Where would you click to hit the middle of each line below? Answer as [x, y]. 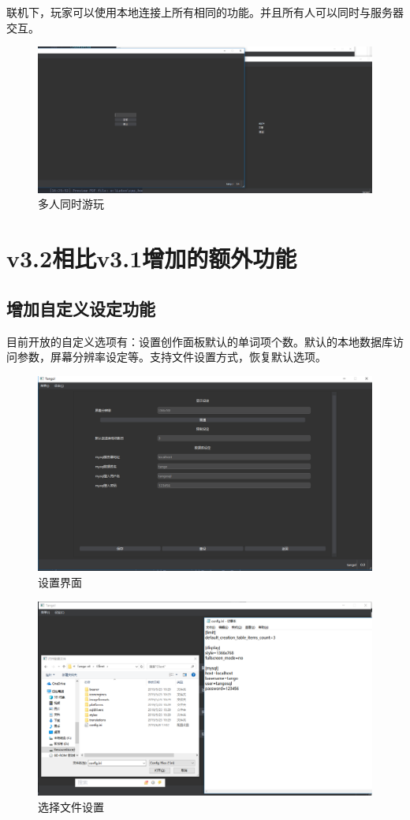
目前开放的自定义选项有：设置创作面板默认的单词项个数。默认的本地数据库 [199, 341]
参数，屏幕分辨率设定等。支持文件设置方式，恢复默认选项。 [171, 357]
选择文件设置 [71, 806]
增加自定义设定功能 [81, 308]
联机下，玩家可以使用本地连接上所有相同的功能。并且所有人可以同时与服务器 [205, 12]
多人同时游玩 [71, 204]
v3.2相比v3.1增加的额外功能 [152, 258]
